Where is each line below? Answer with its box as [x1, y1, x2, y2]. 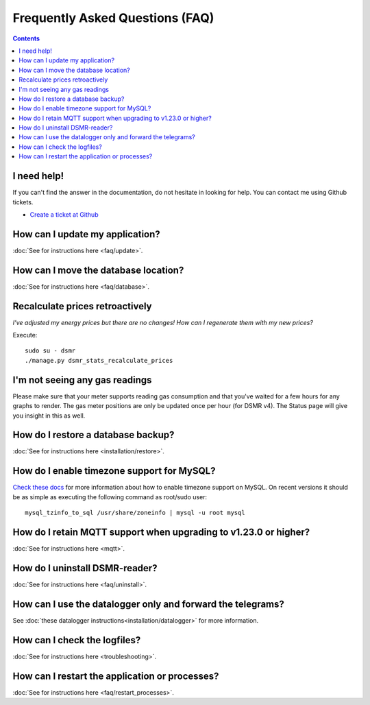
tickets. [12, 198, 34, 206]
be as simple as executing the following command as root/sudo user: [12, 492, 208, 501]
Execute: [12, 331, 38, 339]
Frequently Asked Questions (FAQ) [12, 10, 214, 25]
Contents [12, 34, 40, 43]
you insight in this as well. [12, 411, 86, 420]
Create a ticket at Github [29, 210, 99, 219]
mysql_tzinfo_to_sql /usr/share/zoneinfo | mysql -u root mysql [25, 509, 246, 517]
